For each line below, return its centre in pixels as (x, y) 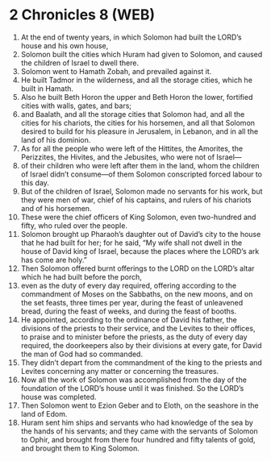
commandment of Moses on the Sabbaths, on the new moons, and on (137, 294)
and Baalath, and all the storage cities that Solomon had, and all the (133, 114)
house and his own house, (65, 45)
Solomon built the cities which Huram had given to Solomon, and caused (142, 54)
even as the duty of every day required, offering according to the (129, 285)
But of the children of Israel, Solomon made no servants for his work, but (142, 191)
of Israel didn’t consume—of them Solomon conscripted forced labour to (142, 174)
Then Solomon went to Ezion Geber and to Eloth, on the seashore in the (140, 405)
